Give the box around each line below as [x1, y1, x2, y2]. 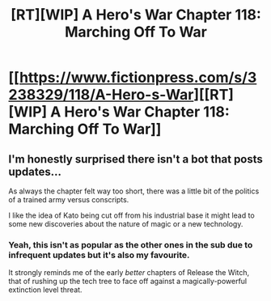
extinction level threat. [8, 285, 83, 295]
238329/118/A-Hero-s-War [8, 86, 194, 104]
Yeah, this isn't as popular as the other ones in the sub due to [8, 239, 253, 250]
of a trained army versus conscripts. [8, 195, 129, 204]
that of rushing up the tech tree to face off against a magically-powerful [8, 277, 248, 286]
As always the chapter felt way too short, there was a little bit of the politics [8, 186, 260, 196]
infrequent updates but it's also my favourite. [8, 249, 190, 261]
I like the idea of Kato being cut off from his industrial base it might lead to [8, 210, 255, 220]
